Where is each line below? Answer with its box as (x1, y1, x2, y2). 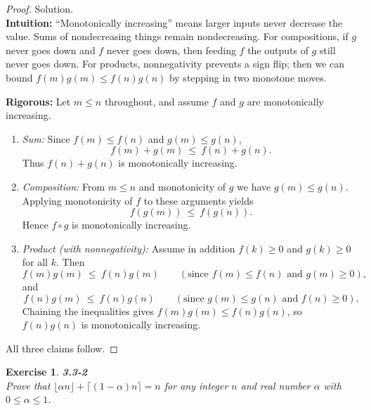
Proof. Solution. (6, 1, 74, 15)
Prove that (6, 378, 51, 392)
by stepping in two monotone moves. (169, 70, 327, 84)
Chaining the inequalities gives (22, 303, 155, 318)
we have (237, 179, 271, 193)
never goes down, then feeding (106, 42, 236, 57)
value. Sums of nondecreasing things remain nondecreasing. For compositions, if (6, 29, 349, 44)
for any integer (164, 378, 228, 392)
